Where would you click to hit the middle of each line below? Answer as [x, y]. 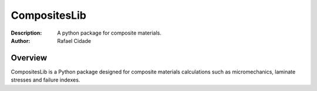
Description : [26, 33]
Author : [21, 41]
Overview [29, 58]
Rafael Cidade [74, 41]
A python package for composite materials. [109, 33]
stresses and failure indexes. [45, 80]
